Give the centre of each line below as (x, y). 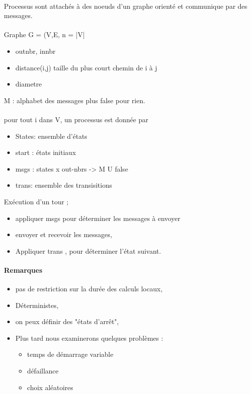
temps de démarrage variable (70, 354)
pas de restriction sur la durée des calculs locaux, (89, 289)
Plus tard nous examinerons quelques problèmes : (89, 338)
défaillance (43, 371)
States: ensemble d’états (51, 136)
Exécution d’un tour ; (36, 201)
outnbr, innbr (35, 51)
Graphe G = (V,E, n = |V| (44, 34)
